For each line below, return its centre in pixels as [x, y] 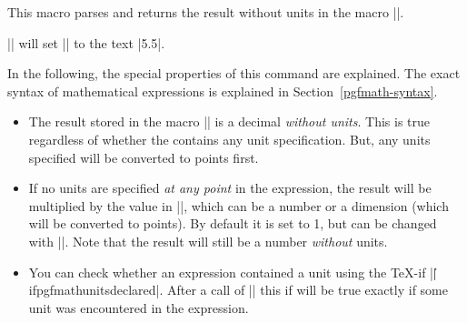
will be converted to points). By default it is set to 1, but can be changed [233, 223]
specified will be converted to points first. [144, 157]
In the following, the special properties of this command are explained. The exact [234, 73]
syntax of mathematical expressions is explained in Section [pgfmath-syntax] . [223, 91]
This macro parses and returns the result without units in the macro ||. [206, 12]
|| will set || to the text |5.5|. [86, 42]
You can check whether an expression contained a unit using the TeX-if [227, 272]
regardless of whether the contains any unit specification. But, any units [229, 139]
